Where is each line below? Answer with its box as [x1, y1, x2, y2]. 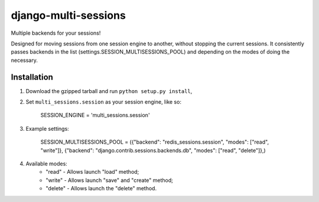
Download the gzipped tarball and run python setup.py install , [25, 87, 193, 94]
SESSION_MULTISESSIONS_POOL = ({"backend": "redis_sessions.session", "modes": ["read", [40, 138, 269, 145]
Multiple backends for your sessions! [11, 29, 101, 37]
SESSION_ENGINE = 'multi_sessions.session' [40, 112, 150, 119]
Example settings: [25, 125, 69, 132]
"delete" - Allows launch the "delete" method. [45, 185, 157, 192]
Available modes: [25, 160, 67, 167]
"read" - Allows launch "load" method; [45, 168, 139, 175]
